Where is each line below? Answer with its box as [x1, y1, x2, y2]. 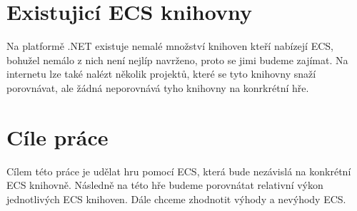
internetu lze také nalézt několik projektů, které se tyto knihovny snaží [6, 66, 316, 81]
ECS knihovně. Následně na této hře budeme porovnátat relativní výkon [6, 177, 323, 192]
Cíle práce [6, 122, 109, 151]
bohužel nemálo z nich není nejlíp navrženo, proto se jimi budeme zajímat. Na [6, 52, 348, 67]
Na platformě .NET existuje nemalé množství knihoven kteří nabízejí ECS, [6, 38, 333, 53]
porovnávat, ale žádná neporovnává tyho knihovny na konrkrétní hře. [6, 80, 309, 95]
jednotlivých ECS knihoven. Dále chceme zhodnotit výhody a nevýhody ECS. [6, 191, 346, 206]
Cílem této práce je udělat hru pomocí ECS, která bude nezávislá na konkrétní [6, 163, 351, 178]
